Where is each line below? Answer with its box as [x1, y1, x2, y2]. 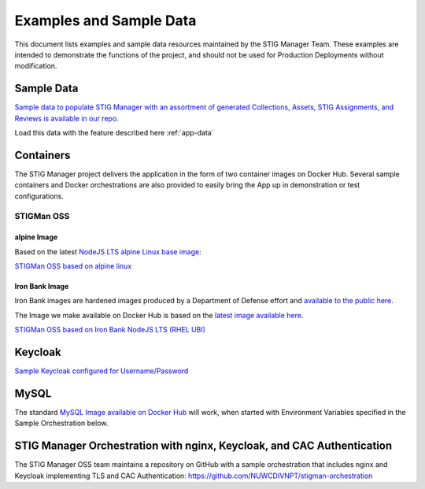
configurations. [14, 191, 65, 201]
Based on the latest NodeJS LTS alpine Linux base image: [14, 246, 201, 256]
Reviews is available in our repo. [14, 113, 120, 123]
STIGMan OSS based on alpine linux [14, 261, 132, 271]
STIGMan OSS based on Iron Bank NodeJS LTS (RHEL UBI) [14, 325, 206, 335]
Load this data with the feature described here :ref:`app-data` [14, 128, 214, 138]
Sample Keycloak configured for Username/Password [14, 366, 189, 376]
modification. [14, 61, 57, 71]
